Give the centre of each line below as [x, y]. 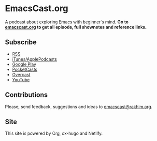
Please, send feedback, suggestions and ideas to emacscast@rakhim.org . [79, 107]
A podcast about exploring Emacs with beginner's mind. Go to [67, 22]
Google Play [24, 64]
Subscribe [21, 42]
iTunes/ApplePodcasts [34, 59]
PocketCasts [25, 69]
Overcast [21, 74]
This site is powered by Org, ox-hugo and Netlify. [54, 133]
